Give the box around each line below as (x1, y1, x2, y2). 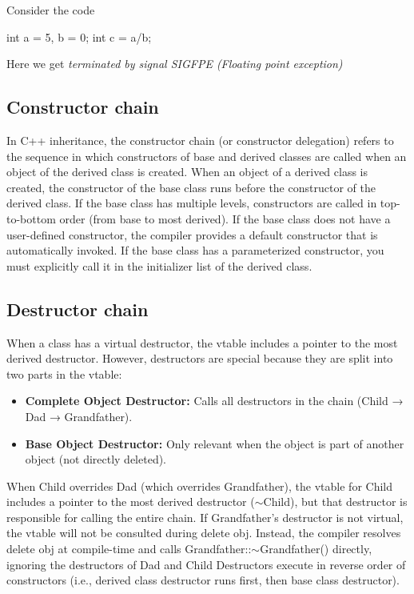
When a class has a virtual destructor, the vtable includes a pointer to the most (6, 334, 398, 351)
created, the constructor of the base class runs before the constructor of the (6, 179, 376, 195)
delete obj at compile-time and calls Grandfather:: (6, 540, 252, 557)
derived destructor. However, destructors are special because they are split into (6, 350, 393, 367)
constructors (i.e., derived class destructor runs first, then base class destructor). (6, 572, 400, 588)
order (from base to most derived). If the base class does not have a (59, 210, 391, 227)
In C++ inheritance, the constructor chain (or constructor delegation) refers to (6, 131, 394, 148)
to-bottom (6, 210, 56, 227)
